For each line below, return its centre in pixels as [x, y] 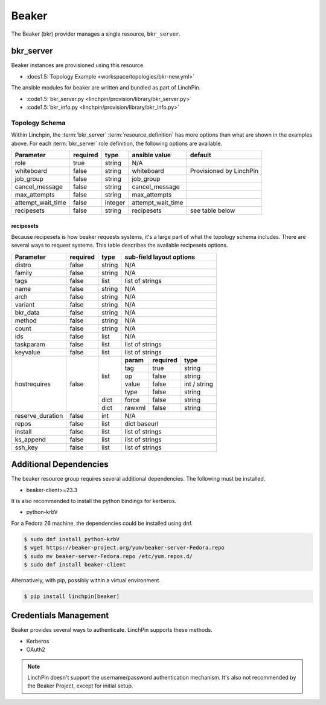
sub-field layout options [160, 257]
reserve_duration [39, 415]
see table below [213, 210]
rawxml [135, 408]
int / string [199, 384]
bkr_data [27, 313]
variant [25, 304]
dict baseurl [142, 423]
